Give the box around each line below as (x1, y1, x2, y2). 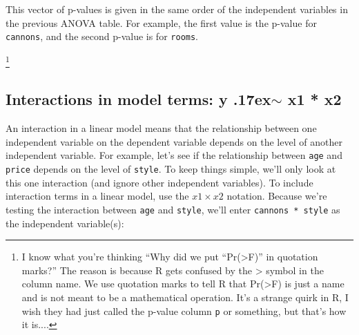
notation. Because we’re (226, 189, 327, 203)
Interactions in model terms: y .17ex (6, 88, 271, 110)
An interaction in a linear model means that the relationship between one (6, 121, 317, 135)
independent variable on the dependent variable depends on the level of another (6, 134, 342, 149)
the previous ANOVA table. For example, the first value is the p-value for (6, 15, 317, 30)
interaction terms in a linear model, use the (6, 189, 189, 203)
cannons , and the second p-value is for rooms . (6, 29, 199, 44)
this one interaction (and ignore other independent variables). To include (6, 175, 313, 189)
